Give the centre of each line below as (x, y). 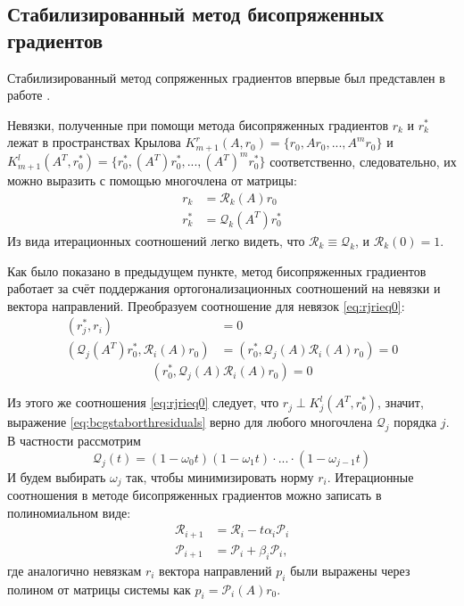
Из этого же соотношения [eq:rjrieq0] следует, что (143, 402)
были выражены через (350, 570)
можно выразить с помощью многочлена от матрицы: (152, 180)
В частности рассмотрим (74, 441)
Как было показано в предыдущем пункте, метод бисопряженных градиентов (217, 270)
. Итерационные (370, 476)
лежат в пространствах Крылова (94, 142)
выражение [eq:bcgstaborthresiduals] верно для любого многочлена (190, 422)
